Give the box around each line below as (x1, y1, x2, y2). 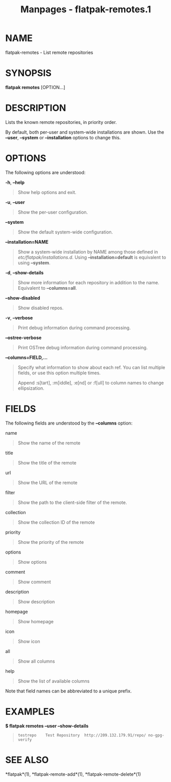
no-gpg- (148, 732, 164, 738)
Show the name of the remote (17, 439, 81, 446)
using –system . (17, 260, 51, 266)
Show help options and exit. (17, 189, 77, 195)
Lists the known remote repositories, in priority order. (5, 119, 117, 125)
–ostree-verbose (5, 334, 42, 341)
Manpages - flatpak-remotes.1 (20, 4, 152, 15)
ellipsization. (17, 385, 44, 391)
